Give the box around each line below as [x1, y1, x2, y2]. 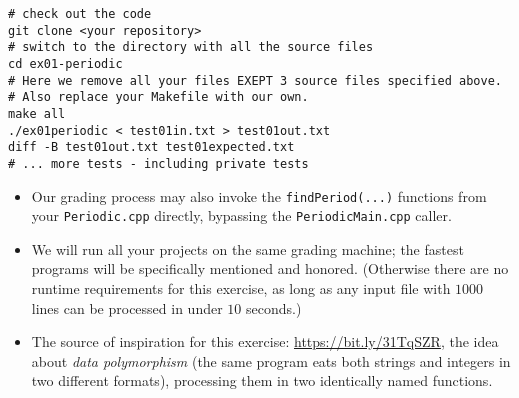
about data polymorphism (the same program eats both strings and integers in [31, 350, 511, 371]
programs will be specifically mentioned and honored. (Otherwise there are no [31, 258, 509, 279]
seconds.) [245, 297, 302, 318]
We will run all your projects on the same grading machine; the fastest [31, 238, 464, 259]
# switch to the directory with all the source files [8, 40, 374, 55]
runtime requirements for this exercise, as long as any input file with [31, 278, 451, 299]
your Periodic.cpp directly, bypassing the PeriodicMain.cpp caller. [31, 205, 452, 226]
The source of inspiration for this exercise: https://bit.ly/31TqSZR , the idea [31, 331, 499, 352]
